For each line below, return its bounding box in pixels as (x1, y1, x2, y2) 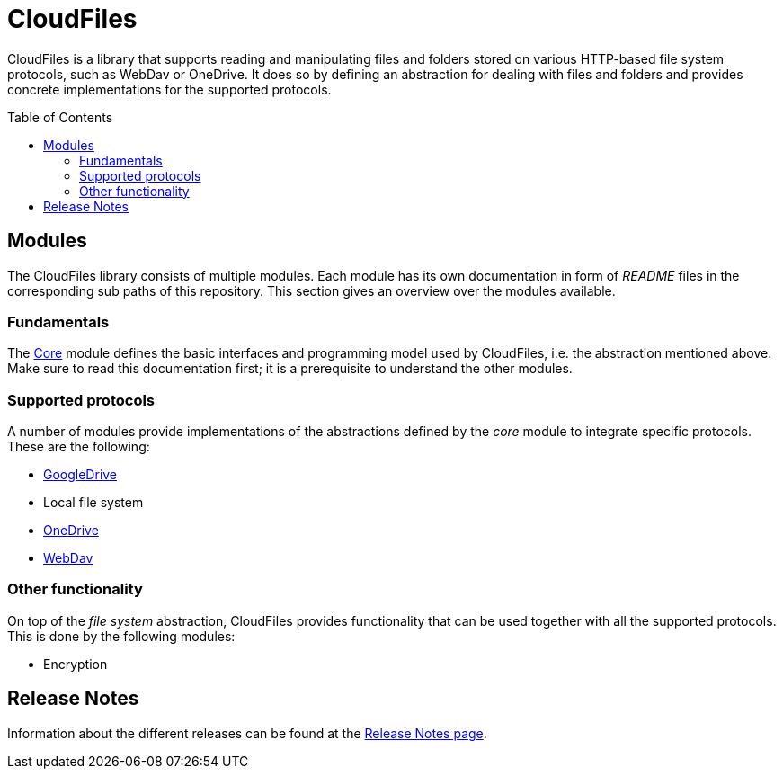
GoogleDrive (43, 467, 118, 483)
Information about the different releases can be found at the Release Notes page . (7, 725, 487, 741)
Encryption (43, 656, 108, 672)
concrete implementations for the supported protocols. (7, 81, 332, 97)
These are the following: (7, 439, 150, 455)
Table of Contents (7, 109, 113, 125)
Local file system (43, 495, 144, 511)
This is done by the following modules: (7, 628, 236, 644)
